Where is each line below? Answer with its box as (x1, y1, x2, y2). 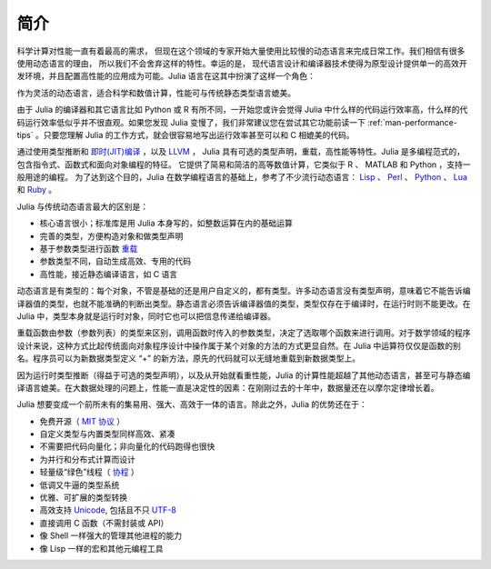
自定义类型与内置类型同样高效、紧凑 (39, 428, 175, 440)
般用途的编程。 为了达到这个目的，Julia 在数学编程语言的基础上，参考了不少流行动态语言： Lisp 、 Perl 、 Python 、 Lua (16, 172, 468, 183)
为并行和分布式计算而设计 (39, 454, 135, 464)
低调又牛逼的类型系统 (39, 479, 120, 490)
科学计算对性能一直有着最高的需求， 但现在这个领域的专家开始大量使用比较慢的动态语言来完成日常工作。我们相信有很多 (16, 45, 466, 56)
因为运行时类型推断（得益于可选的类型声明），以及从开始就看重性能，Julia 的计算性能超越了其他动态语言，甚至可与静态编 (16, 369, 471, 381)
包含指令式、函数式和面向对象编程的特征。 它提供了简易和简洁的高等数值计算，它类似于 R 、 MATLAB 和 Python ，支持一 (16, 159, 471, 170)
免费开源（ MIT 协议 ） (39, 415, 125, 426)
